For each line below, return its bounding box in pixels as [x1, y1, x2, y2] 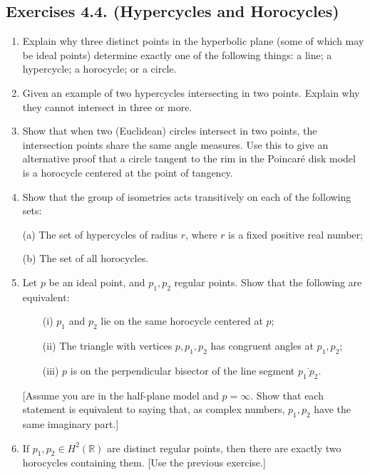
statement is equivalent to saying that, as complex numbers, [22, 402, 285, 417]
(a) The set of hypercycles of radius [22, 226, 178, 241]
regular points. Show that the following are [174, 274, 362, 289]
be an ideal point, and [48, 274, 145, 289]
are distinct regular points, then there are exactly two [107, 440, 341, 455]
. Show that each [250, 387, 324, 402]
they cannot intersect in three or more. [22, 99, 192, 114]
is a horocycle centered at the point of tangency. [22, 165, 233, 179]
